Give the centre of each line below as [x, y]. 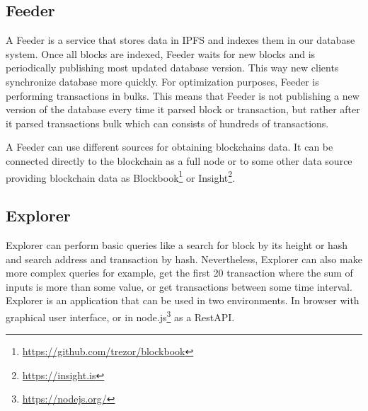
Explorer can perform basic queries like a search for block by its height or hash [177, 245]
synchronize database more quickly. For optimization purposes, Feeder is [162, 81]
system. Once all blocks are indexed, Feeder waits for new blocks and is [161, 53]
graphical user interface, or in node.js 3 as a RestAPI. [120, 316]
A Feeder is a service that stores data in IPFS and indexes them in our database [180, 40]
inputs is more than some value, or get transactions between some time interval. [179, 286]
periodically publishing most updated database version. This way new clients [172, 68]
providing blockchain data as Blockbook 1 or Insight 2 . [121, 176]
